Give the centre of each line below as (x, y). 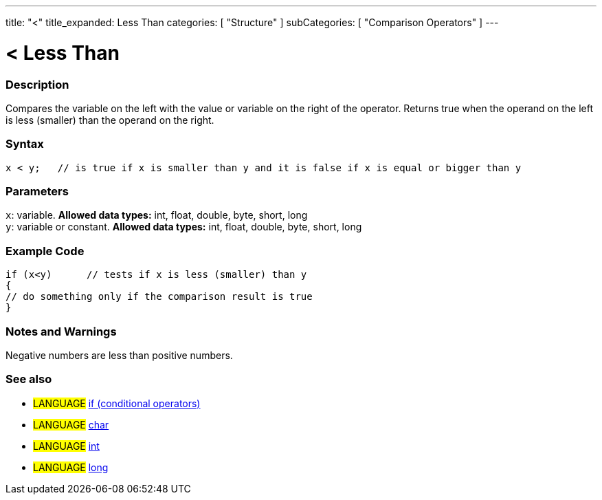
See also (29, 379)
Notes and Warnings (61, 331)
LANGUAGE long (71, 467)
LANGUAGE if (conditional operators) (117, 403)
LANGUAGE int (66, 446)
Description (37, 84)
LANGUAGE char (71, 424)
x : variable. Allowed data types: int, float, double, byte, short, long (157, 215)
